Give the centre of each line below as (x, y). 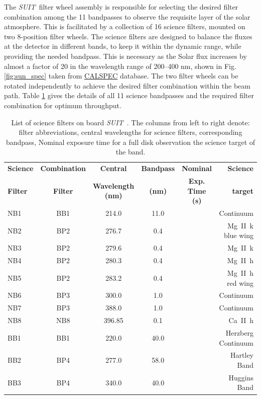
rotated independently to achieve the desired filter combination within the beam (127, 85)
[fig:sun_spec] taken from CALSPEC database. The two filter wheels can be (121, 76)
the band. (130, 152)
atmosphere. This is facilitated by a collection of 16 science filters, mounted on (125, 26)
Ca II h (241, 320)
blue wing (238, 235)
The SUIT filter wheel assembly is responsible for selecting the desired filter (121, 7)
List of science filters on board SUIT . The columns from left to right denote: (130, 122)
